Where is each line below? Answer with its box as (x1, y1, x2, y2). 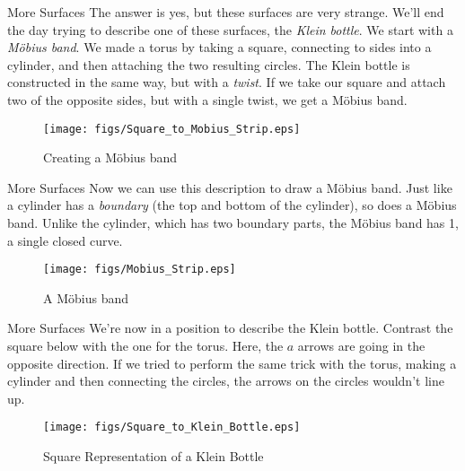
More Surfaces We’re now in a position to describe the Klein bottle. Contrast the (7, 318, 453, 337)
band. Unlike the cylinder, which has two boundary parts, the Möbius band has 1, (7, 214, 459, 231)
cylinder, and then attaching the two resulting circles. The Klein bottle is (7, 55, 410, 74)
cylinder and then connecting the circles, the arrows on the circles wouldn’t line (7, 371, 444, 390)
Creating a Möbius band (43, 148, 178, 167)
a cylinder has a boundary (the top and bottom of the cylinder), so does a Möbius (7, 196, 457, 214)
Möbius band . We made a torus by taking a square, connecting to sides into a (7, 38, 432, 57)
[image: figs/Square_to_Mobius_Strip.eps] (43, 122, 301, 135)
